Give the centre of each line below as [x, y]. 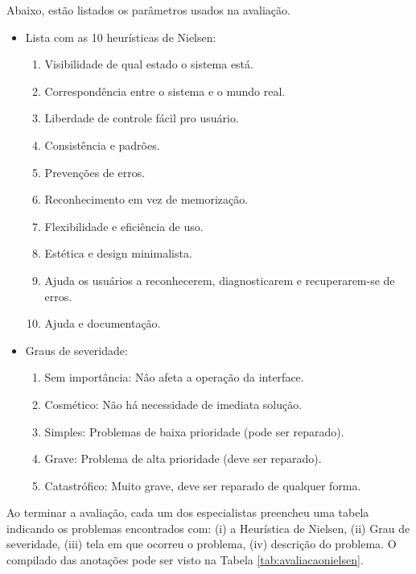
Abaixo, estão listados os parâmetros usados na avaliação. [148, 10]
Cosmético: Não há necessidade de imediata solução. [173, 404]
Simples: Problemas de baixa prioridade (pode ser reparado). [194, 431]
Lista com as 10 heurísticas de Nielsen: [121, 37]
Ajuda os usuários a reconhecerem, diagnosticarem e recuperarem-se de [220, 280]
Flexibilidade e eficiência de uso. [124, 226]
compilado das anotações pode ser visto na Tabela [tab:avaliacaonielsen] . [185, 560]
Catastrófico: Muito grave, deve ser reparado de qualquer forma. [203, 485]
